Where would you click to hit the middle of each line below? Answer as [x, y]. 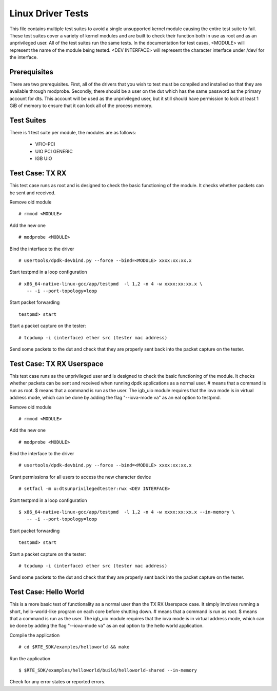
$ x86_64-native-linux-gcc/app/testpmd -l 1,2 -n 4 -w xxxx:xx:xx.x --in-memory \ [127, 512]
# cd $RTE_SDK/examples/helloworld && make [74, 647]
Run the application [30, 658]
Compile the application [35, 635]
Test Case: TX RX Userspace [56, 364]
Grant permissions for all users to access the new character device [80, 477]
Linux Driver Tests [49, 13]
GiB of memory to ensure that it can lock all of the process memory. [81, 106]
